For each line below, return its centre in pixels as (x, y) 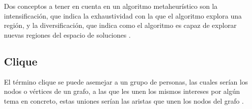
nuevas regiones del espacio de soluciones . (67, 34)
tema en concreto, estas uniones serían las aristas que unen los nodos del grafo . (124, 100)
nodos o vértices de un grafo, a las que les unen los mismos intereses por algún (122, 91)
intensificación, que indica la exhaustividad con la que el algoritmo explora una (123, 15)
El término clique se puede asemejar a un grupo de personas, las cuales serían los (126, 81)
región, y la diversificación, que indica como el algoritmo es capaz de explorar (120, 25)
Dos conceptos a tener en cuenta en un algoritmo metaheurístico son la (111, 6)
